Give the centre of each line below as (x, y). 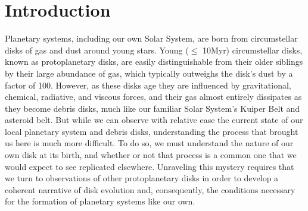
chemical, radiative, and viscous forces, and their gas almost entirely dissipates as (153, 97)
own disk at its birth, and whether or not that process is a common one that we (151, 155)
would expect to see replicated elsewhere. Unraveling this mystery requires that (150, 166)
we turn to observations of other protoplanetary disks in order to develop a (142, 178)
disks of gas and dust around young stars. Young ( (97, 50)
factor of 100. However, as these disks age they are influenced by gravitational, (148, 85)
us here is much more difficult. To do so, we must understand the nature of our (149, 143)
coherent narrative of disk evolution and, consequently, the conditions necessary (150, 189)
